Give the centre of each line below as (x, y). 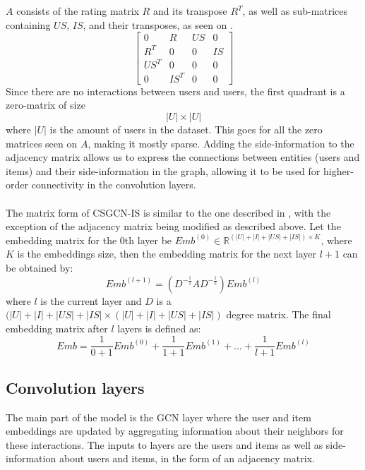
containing (28, 24)
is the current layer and (91, 300)
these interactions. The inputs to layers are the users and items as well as (164, 444)
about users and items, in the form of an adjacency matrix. (187, 458)
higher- (338, 170)
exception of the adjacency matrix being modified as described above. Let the (173, 226)
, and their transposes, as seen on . (158, 24)
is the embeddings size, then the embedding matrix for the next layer (167, 254)
